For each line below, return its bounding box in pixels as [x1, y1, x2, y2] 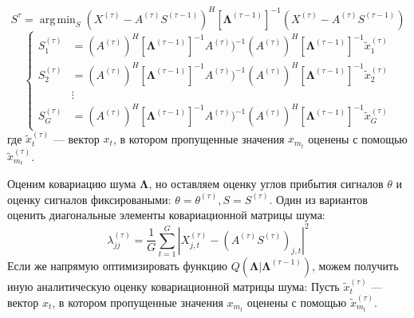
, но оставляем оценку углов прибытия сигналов [148, 175, 384, 192]
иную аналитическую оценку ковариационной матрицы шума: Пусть [7, 277, 340, 294]
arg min [39, 14, 76, 26]
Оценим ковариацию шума [7, 175, 136, 192]
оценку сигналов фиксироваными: [7, 190, 172, 207]
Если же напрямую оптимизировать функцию [7, 257, 228, 273]
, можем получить [311, 257, 399, 273]
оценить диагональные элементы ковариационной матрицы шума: [7, 206, 325, 223]
